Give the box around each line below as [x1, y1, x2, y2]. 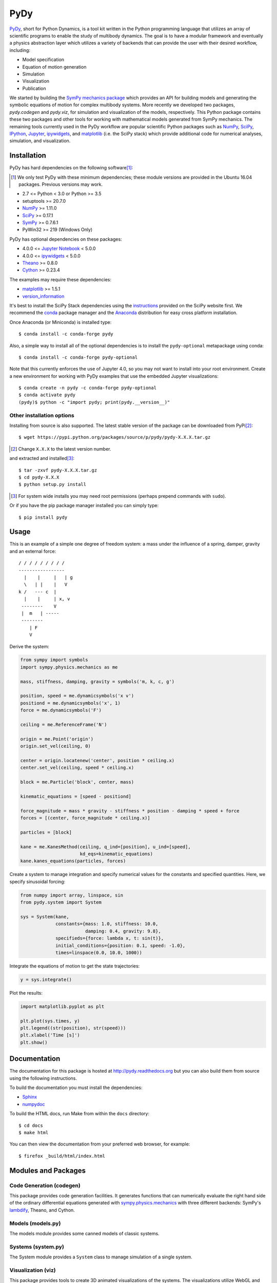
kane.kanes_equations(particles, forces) [20, 858, 126, 864]
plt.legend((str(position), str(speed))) [20, 1025, 126, 1031]
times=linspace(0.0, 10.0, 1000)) [55, 949, 142, 956]
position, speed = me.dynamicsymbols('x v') [20, 693, 134, 699]
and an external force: [9, 548, 56, 554]
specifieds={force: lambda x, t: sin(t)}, [55, 936, 164, 941]
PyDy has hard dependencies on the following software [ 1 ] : [9, 165, 133, 171]
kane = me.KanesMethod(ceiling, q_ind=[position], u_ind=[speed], [20, 844, 191, 849]
